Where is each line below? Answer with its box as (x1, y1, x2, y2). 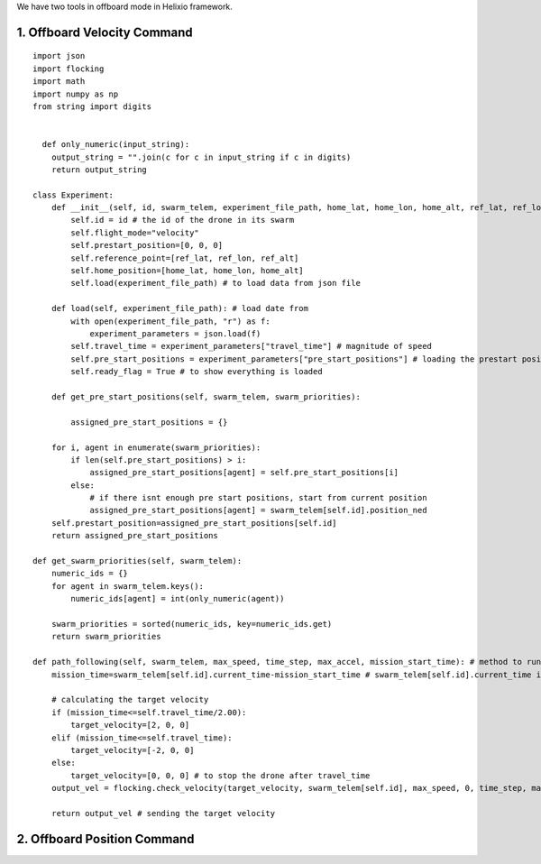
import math (32, 77, 86, 87)
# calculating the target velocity (50, 694, 209, 705)
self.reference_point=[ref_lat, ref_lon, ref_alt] (70, 253, 299, 263)
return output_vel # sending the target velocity (50, 808, 275, 818)
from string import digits (32, 101, 152, 112)
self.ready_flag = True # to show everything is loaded (70, 366, 324, 377)
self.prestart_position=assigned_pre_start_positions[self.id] (50, 518, 337, 528)
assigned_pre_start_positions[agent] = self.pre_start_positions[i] (89, 467, 399, 478)
